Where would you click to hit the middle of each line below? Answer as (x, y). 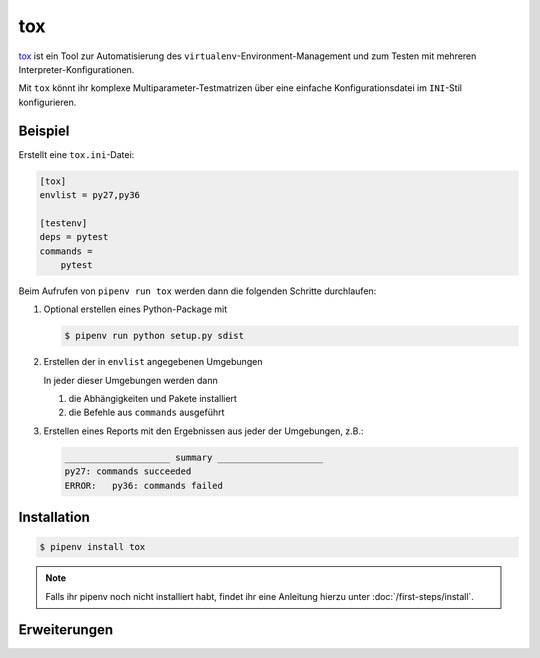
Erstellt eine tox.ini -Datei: (76, 154)
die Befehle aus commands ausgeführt (146, 412)
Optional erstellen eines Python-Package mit (135, 309)
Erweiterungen (66, 630)
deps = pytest (74, 237)
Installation (54, 517)
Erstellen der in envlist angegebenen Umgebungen (153, 362)
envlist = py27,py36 (89, 195)
